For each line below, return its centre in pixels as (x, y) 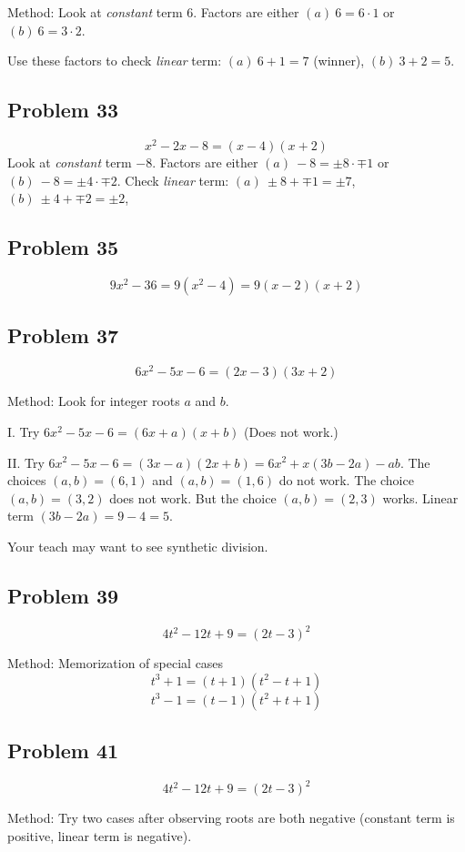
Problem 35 (63, 247)
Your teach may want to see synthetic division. (138, 546)
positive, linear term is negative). (100, 836)
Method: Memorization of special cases (116, 663)
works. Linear (420, 497)
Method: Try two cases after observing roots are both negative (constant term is (231, 818)
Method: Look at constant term (95, 12)
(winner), (339, 61)
